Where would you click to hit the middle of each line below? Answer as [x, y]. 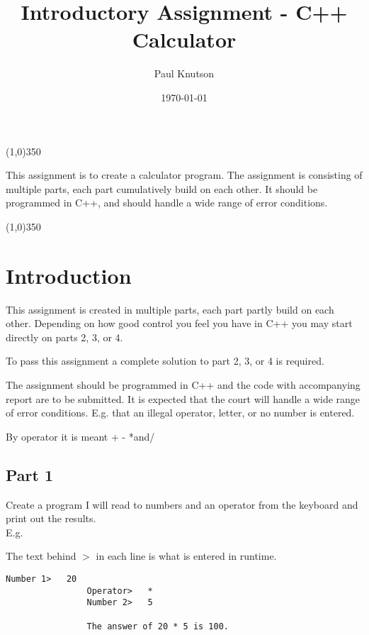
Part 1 [30, 474]
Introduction [69, 275]
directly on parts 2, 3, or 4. [64, 337]
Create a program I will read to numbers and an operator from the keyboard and [182, 504]
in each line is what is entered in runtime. [186, 556]
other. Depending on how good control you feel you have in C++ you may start [179, 323]
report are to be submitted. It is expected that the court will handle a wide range [183, 398]
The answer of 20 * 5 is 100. [158, 626]
